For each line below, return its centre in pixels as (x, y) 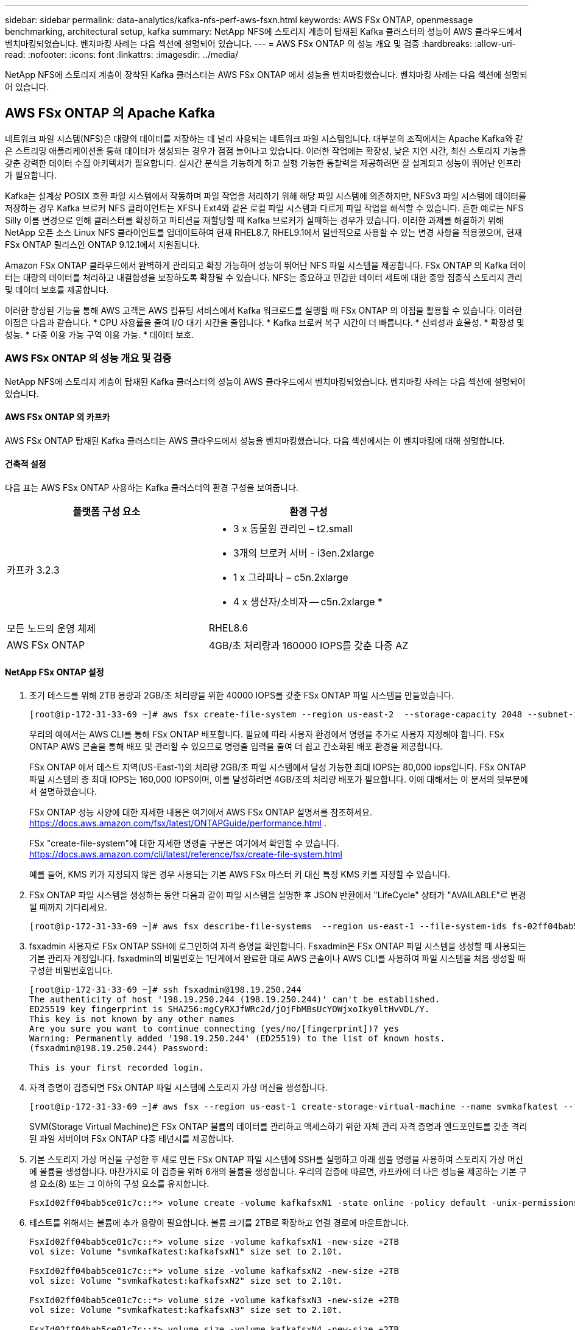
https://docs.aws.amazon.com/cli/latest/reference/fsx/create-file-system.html (186, 854)
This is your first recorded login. (117, 1068)
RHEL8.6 (228, 628)
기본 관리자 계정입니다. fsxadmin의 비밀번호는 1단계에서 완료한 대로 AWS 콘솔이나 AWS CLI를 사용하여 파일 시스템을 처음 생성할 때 (277, 959)
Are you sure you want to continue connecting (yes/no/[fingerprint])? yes (214, 1029)
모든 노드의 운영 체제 (51, 629)
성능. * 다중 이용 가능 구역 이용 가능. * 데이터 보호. (100, 334)
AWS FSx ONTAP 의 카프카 (58, 417)
